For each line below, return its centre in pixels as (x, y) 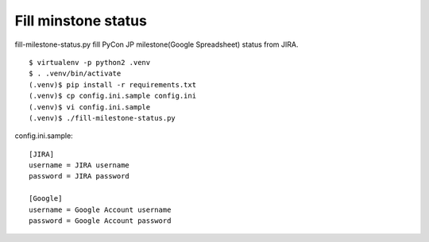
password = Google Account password (100, 221)
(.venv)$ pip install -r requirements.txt (113, 85)
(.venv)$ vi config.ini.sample (90, 107)
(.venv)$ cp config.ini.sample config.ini (113, 96)
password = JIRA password (79, 176)
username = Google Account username (100, 209)
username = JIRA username (79, 165)
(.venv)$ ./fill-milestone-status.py (102, 118)
